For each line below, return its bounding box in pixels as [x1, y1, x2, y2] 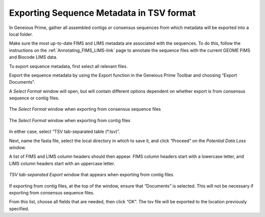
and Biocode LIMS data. [9, 54, 57, 60]
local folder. [9, 31, 33, 37]
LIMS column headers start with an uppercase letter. [9, 160, 115, 166]
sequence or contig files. [9, 95, 60, 101]
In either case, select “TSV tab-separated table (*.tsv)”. [9, 128, 120, 135]
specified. [9, 206, 29, 212]
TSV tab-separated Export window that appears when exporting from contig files [9, 172, 174, 178]
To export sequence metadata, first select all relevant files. [9, 63, 128, 69]
